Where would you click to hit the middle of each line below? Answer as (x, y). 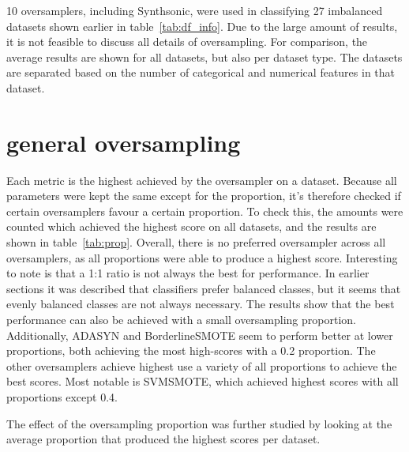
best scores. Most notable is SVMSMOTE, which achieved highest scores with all (203, 381)
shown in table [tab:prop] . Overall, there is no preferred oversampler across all (196, 242)
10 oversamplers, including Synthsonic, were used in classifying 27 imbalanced (195, 10)
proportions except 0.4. (62, 397)
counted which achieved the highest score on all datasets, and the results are (191, 226)
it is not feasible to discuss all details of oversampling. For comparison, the (187, 41)
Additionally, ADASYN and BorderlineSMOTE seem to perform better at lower (200, 335)
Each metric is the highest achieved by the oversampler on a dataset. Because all (202, 180)
